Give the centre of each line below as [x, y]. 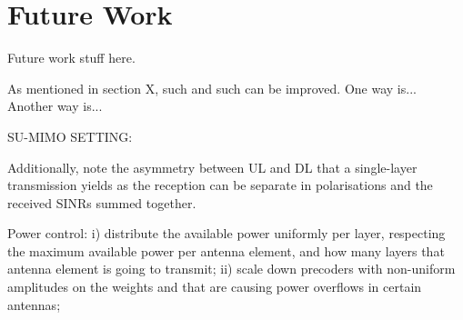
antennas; [34, 304]
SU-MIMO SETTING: [70, 136]
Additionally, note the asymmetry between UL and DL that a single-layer [212, 167]
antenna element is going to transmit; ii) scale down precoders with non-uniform [231, 269]
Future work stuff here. [71, 58]
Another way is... [55, 106]
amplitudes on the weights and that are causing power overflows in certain [215, 287]
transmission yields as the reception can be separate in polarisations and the [220, 185]
